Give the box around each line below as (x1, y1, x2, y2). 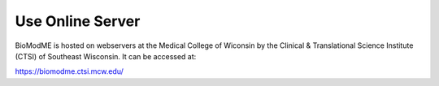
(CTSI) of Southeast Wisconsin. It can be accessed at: (15, 51, 197, 61)
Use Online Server (15, 12, 141, 30)
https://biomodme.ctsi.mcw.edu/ (15, 67, 124, 76)
